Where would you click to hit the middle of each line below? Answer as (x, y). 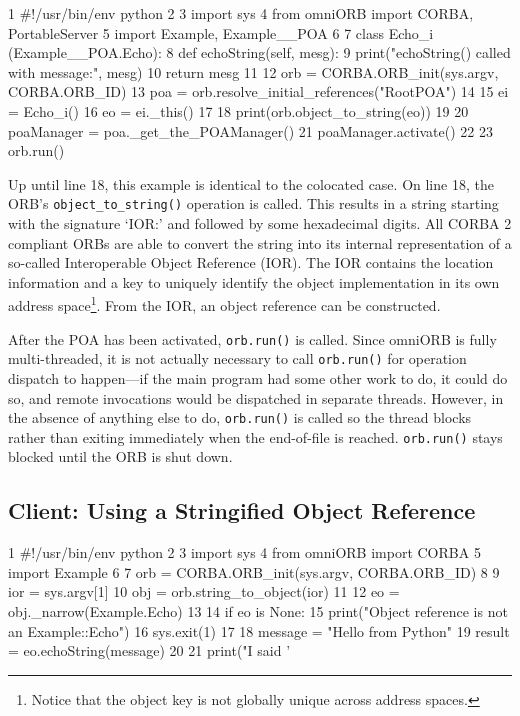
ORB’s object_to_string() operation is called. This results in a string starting (253, 203)
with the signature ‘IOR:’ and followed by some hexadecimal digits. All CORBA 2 (260, 223)
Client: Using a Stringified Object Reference (242, 510)
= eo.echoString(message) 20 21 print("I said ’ (149, 650)
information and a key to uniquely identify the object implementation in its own (254, 281)
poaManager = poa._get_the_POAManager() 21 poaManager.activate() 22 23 (250, 130)
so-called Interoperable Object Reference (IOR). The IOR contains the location (251, 262)
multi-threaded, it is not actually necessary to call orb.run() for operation (237, 358)
